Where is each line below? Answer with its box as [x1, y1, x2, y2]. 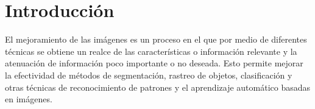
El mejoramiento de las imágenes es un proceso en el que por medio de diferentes [5, 33, 307, 46]
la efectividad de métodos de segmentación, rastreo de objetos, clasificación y [5, 68, 292, 81]
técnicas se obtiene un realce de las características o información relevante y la [5, 44, 297, 57]
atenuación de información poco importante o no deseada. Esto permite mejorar [5, 57, 303, 69]
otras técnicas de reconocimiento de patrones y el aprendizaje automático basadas [5, 80, 311, 93]
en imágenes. [5, 93, 52, 105]
